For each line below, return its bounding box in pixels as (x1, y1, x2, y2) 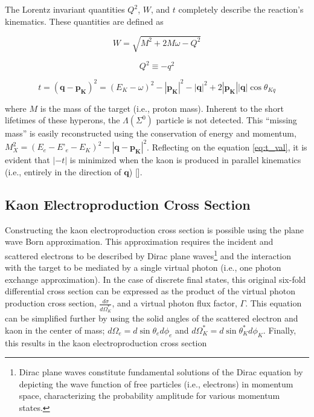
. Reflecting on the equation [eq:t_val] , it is (147, 140, 307, 153)
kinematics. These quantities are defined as (5, 15, 164, 27)
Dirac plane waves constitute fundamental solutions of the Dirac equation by (19, 366, 303, 378)
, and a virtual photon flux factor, (112, 297, 237, 309)
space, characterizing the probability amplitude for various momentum (19, 389, 280, 402)
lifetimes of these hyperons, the (5, 114, 120, 126)
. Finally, (263, 323, 296, 336)
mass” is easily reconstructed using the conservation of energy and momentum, (5, 127, 296, 140)
